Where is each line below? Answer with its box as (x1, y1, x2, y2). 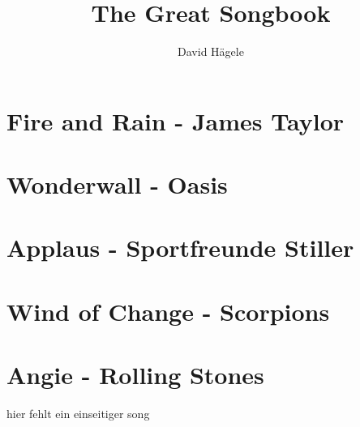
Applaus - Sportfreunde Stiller (6, 231, 354, 264)
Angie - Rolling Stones (6, 358, 264, 391)
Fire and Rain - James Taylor (6, 104, 344, 137)
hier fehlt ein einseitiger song (6, 405, 150, 422)
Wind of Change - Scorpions (6, 294, 330, 327)
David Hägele (178, 43, 244, 60)
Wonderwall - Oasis (6, 168, 228, 201)
